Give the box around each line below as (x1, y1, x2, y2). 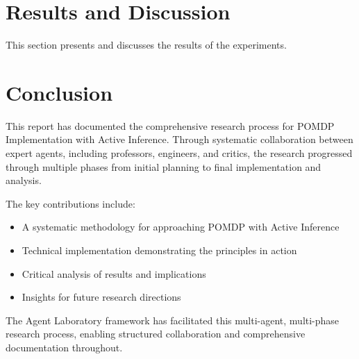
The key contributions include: (6, 196, 135, 210)
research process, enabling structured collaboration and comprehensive (6, 326, 306, 341)
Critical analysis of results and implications (22, 266, 206, 281)
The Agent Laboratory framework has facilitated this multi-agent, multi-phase (6, 312, 340, 327)
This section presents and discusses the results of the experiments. (6, 37, 287, 52)
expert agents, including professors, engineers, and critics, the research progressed (6, 146, 353, 160)
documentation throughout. (6, 340, 123, 354)
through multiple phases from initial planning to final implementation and (6, 159, 322, 174)
